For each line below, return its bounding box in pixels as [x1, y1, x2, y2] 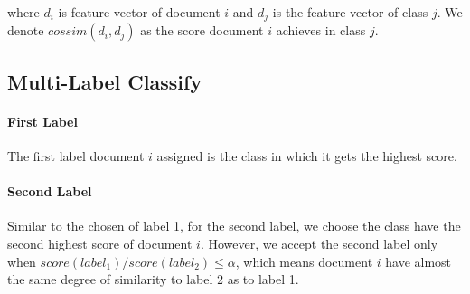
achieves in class [276, 21, 366, 40]
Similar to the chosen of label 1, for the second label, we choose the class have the [7, 216, 461, 235]
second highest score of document [7, 234, 193, 253]
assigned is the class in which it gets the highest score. [156, 147, 457, 166]
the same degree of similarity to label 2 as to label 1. [7, 270, 299, 289]
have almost [385, 251, 452, 270]
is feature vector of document [58, 3, 221, 21]
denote [7, 21, 44, 40]
